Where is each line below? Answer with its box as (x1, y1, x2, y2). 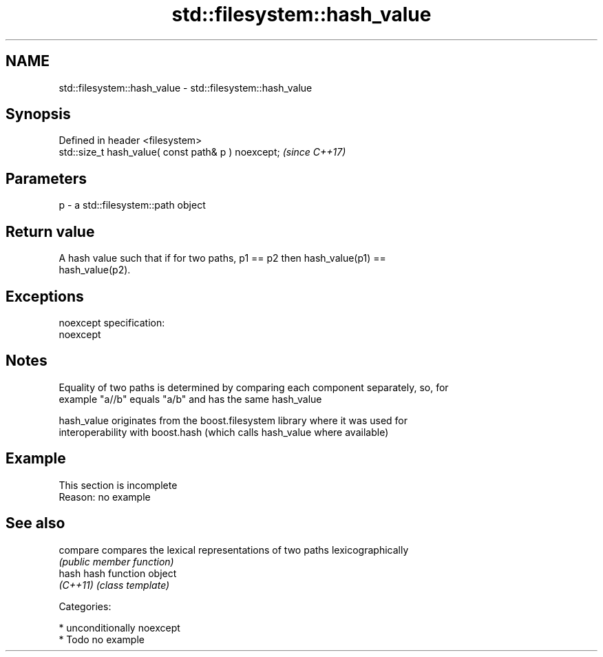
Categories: (59, 600, 112, 612)
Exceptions (6, 287, 84, 305)
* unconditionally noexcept (59, 621, 180, 634)
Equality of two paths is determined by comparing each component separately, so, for (59, 381, 449, 393)
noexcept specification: (59, 316, 165, 328)
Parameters (6, 169, 87, 187)
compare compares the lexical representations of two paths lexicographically (59, 543, 409, 556)
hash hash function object (59, 567, 177, 579)
